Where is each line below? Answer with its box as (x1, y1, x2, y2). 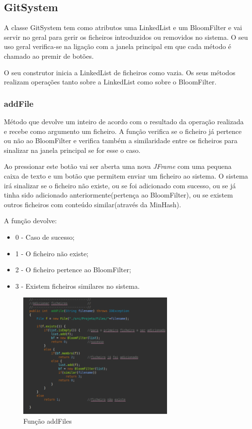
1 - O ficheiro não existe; (15, 248, 89, 258)
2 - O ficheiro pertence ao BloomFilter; (15, 264, 131, 275)
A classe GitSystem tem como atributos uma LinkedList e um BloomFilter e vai (4, 22, 242, 33)
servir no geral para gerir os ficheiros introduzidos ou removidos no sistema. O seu (4, 32, 248, 42)
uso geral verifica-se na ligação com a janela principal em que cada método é (4, 41, 232, 51)
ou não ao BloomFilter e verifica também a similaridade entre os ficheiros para (4, 135, 238, 146)
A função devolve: (4, 215, 57, 226)
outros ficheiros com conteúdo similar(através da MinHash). (4, 199, 181, 209)
